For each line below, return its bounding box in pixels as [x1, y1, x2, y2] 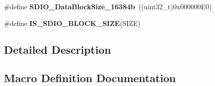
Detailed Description [4, 42, 111, 57]
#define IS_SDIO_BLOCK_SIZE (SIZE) [4, 18, 140, 28]
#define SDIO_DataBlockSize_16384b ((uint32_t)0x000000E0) [4, 1, 212, 11]
